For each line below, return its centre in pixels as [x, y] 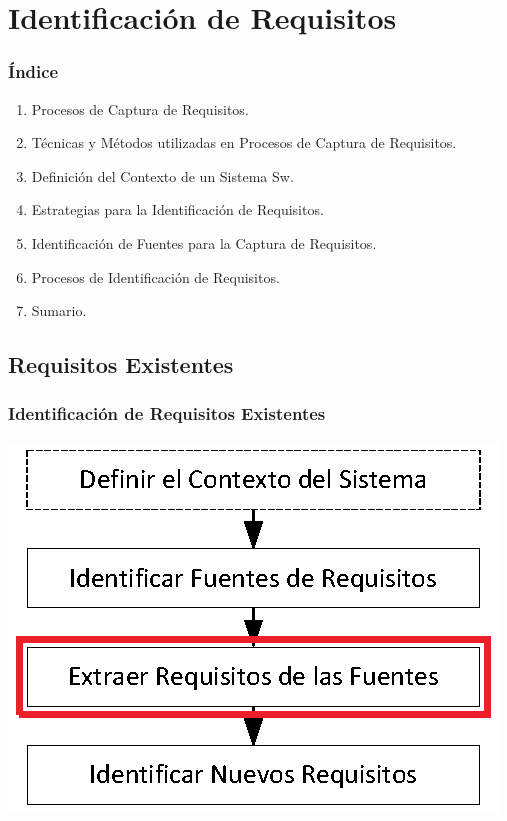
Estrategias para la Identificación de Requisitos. [177, 209]
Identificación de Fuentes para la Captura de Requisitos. [204, 242]
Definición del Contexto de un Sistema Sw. [162, 175]
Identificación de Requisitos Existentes [167, 413]
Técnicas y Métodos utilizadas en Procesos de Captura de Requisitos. [244, 142]
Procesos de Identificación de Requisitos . [155, 276]
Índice [33, 71]
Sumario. [59, 310]
